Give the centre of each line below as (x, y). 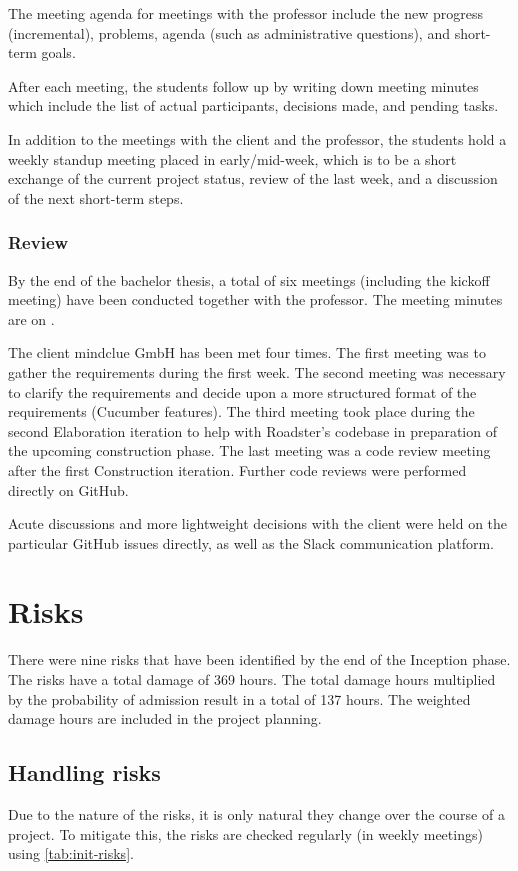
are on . (31, 318)
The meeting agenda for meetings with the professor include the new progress (245, 13)
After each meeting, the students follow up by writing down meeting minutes (243, 85)
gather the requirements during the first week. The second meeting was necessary (257, 371)
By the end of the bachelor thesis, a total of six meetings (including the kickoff (249, 279)
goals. (58, 52)
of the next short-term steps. (96, 197)
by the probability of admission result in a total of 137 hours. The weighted (239, 698)
